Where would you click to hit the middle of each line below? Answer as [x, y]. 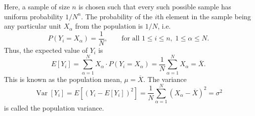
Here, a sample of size [37, 6]
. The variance [165, 79]
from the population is [109, 26]
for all [131, 39]
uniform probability [34, 16]
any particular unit [33, 26]
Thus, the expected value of [46, 50]
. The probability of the [117, 16]
